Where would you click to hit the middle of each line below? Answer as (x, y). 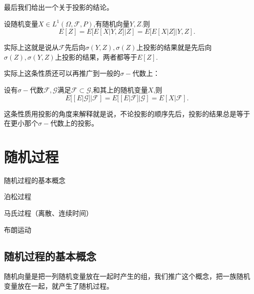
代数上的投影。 (74, 123)
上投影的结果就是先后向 (174, 47)
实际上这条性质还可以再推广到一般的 (62, 73)
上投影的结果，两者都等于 (96, 57)
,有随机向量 (112, 23)
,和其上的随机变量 (119, 89)
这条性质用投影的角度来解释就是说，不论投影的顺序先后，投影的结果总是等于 (127, 113)
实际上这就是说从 (31, 47)
